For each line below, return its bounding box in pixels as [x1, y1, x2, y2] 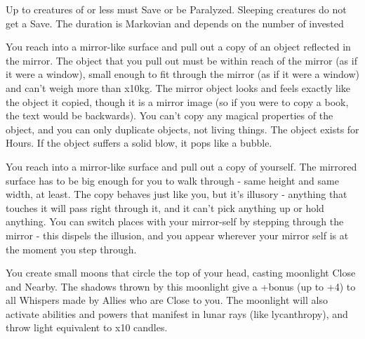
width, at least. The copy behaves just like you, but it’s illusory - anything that [6, 187, 347, 201]
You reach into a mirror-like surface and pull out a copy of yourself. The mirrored [6, 159, 357, 173]
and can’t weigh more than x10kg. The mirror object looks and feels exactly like [6, 80, 351, 95]
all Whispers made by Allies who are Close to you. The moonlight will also [6, 293, 328, 307]
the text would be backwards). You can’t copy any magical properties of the [6, 108, 333, 123]
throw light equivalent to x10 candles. [6, 320, 168, 335]
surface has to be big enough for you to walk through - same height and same [6, 173, 339, 187]
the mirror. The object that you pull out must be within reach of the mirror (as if [6, 53, 357, 67]
